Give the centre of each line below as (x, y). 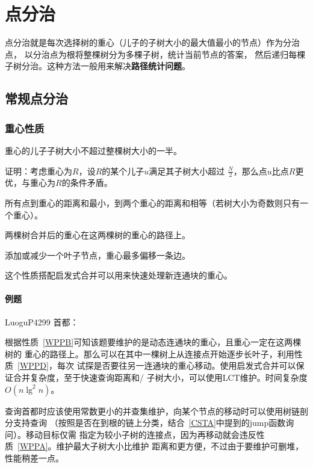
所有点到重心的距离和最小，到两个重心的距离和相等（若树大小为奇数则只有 (152, 202)
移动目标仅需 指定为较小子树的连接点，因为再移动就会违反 (141, 434)
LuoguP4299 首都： (42, 322)
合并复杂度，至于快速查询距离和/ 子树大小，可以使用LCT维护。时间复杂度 (160, 377)
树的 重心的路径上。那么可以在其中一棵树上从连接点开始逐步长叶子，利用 (150, 353)
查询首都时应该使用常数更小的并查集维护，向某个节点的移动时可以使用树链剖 (156, 411)
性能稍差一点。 (34, 458)
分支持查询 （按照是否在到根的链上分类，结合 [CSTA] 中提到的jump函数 (145, 423)
